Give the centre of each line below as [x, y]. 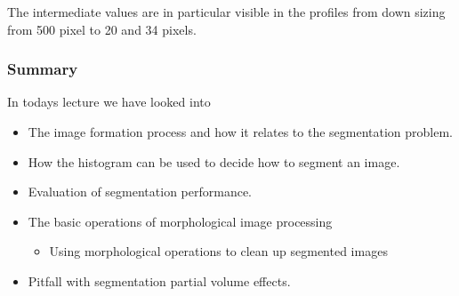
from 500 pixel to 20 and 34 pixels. [102, 29]
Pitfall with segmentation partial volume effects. [159, 280]
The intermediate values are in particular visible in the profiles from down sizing [226, 12]
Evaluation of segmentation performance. [140, 192]
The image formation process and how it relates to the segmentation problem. [240, 132]
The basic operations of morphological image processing [180, 221]
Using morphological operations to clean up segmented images [218, 251]
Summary [43, 69]
